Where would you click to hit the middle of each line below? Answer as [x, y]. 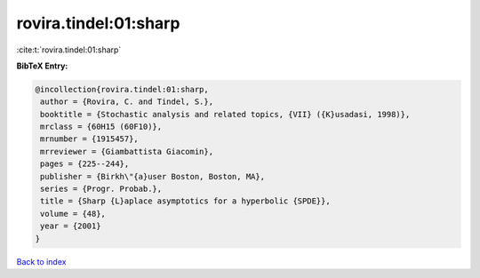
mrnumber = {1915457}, [90, 139]
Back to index [41, 261]
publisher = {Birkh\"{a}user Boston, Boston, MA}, [153, 176]
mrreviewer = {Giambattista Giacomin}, [127, 151]
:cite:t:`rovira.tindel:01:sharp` [69, 50]
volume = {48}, [73, 214]
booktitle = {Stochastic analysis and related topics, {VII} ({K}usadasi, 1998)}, [225, 114]
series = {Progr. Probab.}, [101, 189]
